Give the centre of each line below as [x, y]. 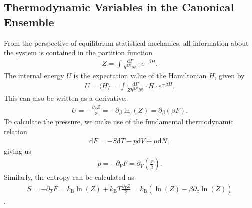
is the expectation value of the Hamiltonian [140, 75]
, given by [229, 75]
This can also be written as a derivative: [66, 98]
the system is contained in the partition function [78, 53]
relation [16, 131]
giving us [18, 151]
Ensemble [29, 22]
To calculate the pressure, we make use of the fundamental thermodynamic [119, 122]
